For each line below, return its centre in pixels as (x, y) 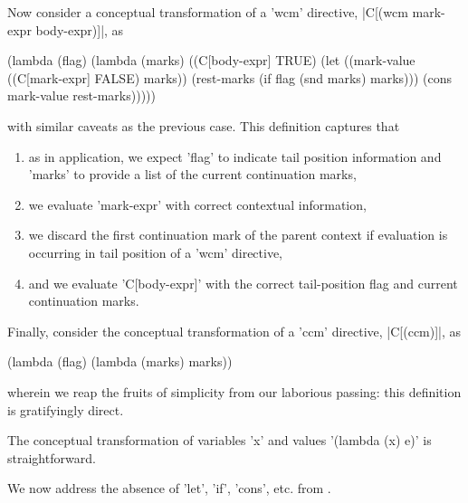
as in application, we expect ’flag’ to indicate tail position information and (235, 156)
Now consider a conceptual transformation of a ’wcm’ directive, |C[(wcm (208, 12)
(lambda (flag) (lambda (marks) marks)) (120, 361)
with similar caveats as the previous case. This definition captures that (204, 125)
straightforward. (52, 457)
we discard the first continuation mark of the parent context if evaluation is (238, 235)
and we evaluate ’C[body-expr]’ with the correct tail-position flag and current (243, 283)
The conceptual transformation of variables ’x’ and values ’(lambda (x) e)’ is (220, 440)
